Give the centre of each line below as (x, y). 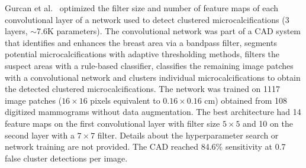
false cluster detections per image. (66, 158)
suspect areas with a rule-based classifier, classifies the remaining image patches (149, 65)
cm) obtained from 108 (246, 100)
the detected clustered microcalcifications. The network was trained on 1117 (143, 89)
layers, (16, 31)
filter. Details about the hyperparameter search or (188, 135)
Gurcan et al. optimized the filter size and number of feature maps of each (142, 8)
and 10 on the (268, 123)
